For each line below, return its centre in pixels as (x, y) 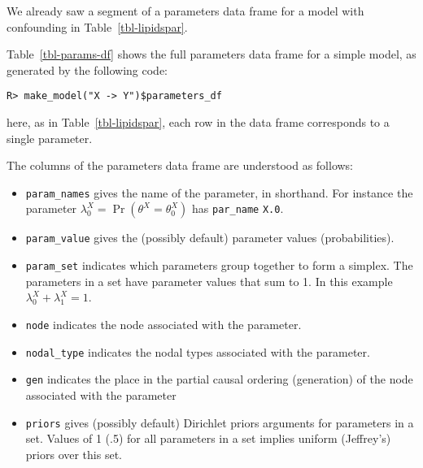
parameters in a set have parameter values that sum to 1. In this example (209, 281)
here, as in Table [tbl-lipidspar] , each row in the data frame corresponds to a (198, 122)
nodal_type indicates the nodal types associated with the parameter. (198, 351)
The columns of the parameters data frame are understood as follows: (180, 165)
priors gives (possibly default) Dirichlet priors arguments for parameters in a (220, 422)
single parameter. (50, 138)
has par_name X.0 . (238, 208)
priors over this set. (74, 454)
